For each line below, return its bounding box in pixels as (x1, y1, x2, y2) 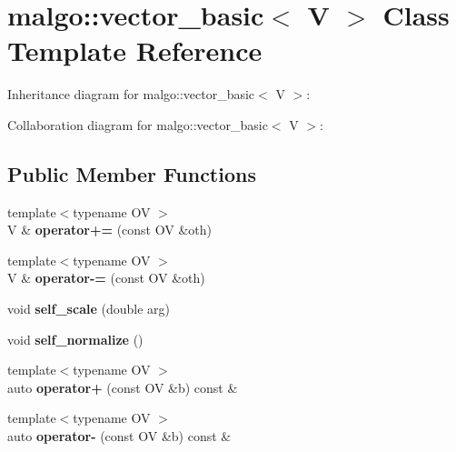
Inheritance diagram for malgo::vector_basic (7, 85, 255, 104)
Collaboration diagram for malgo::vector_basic (7, 115, 268, 134)
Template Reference (7, 32, 263, 69)
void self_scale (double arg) (7, 299, 170, 318)
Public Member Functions (7, 159, 256, 187)
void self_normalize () (7, 329, 144, 348)
